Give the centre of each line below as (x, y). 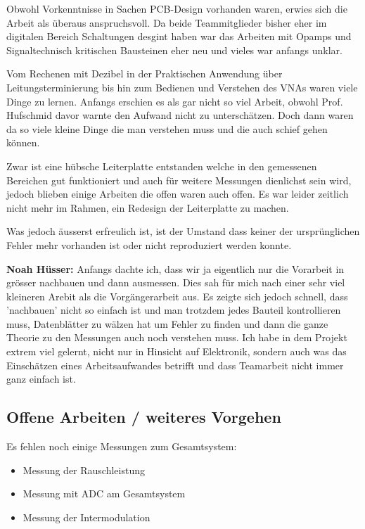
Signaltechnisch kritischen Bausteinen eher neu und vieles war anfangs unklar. (174, 50)
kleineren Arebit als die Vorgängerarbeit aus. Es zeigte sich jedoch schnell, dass (177, 296)
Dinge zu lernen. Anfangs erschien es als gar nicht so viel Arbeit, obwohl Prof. (175, 101)
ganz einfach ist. (41, 379)
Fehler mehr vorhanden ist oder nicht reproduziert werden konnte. (149, 244)
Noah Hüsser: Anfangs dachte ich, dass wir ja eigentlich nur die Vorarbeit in (175, 268)
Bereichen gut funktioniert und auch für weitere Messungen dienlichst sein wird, (179, 180)
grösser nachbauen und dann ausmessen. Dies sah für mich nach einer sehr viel (176, 282)
